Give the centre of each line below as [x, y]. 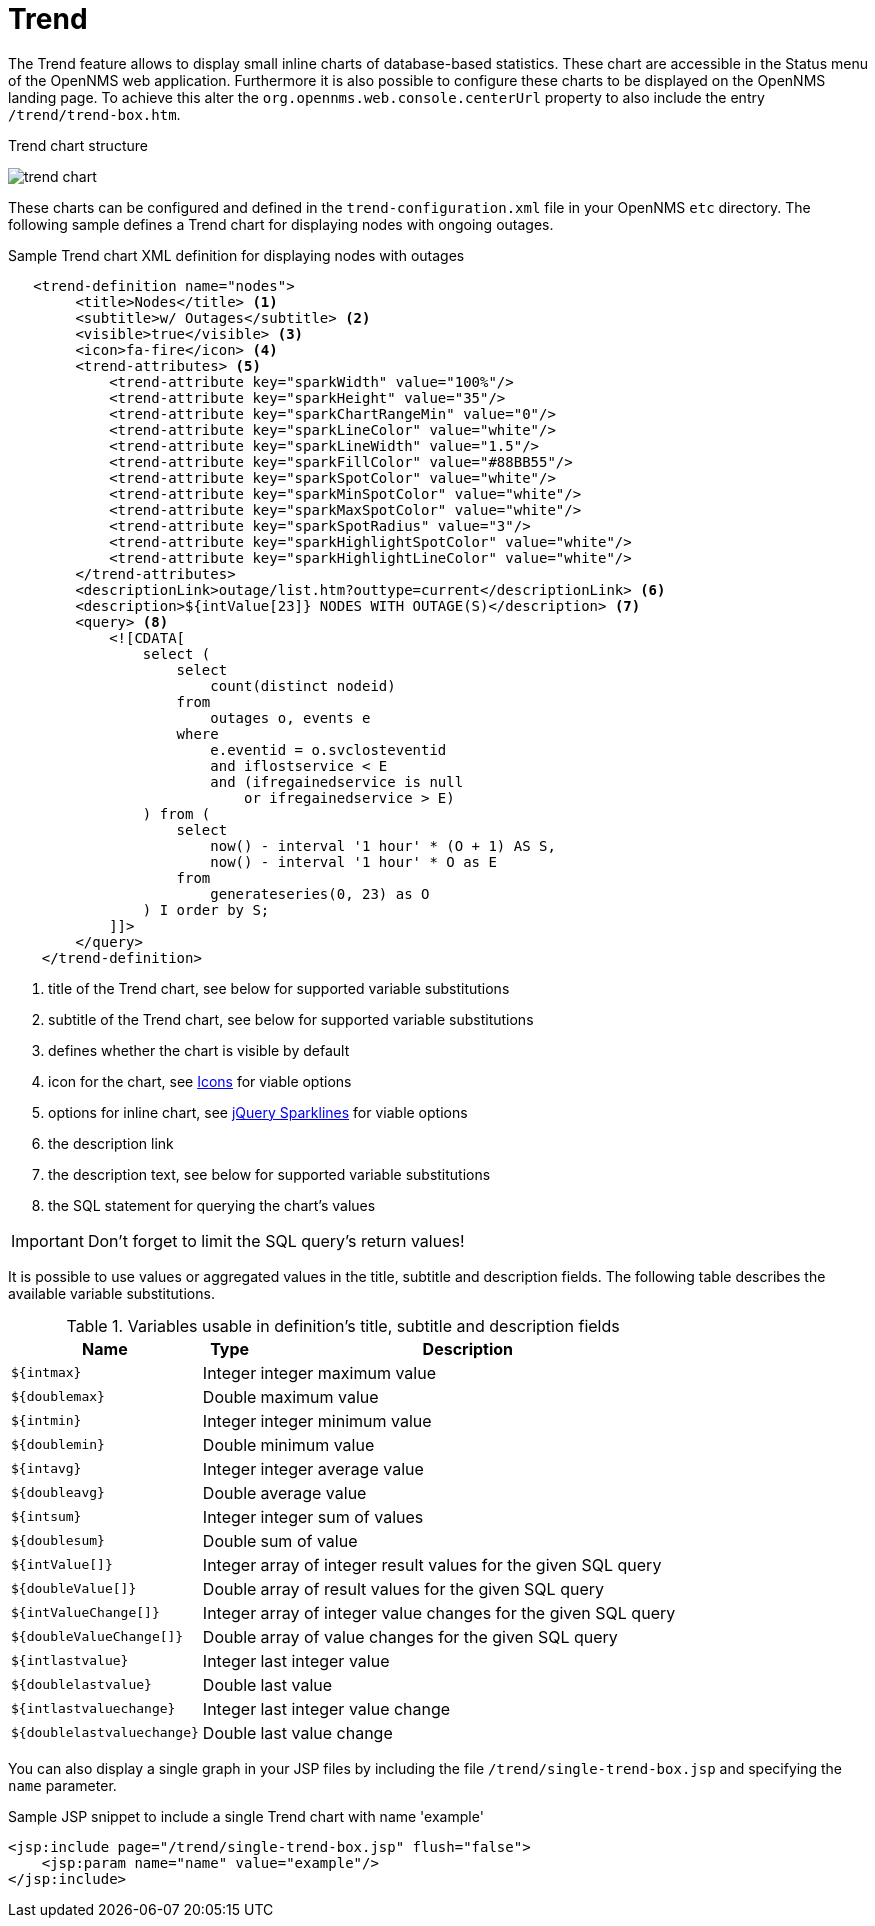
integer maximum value [348, 1372]
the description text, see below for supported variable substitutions [269, 1174]
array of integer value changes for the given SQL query [468, 1612]
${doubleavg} [58, 1493]
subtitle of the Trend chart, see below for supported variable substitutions [291, 1019]
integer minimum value [346, 1420]
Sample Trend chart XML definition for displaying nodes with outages [236, 255]
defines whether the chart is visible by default [199, 1050]
